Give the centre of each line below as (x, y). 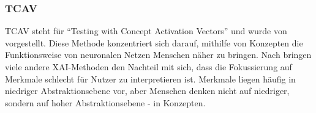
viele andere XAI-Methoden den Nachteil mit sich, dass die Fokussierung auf (149, 67)
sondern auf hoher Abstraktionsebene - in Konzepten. (105, 102)
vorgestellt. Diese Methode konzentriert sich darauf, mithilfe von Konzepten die (154, 42)
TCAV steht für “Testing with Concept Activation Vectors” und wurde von (146, 31)
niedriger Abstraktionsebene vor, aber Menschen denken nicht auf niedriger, (147, 91)
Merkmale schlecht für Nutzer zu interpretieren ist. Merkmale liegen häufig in (150, 78)
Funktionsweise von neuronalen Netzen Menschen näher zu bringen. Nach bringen (158, 55)
